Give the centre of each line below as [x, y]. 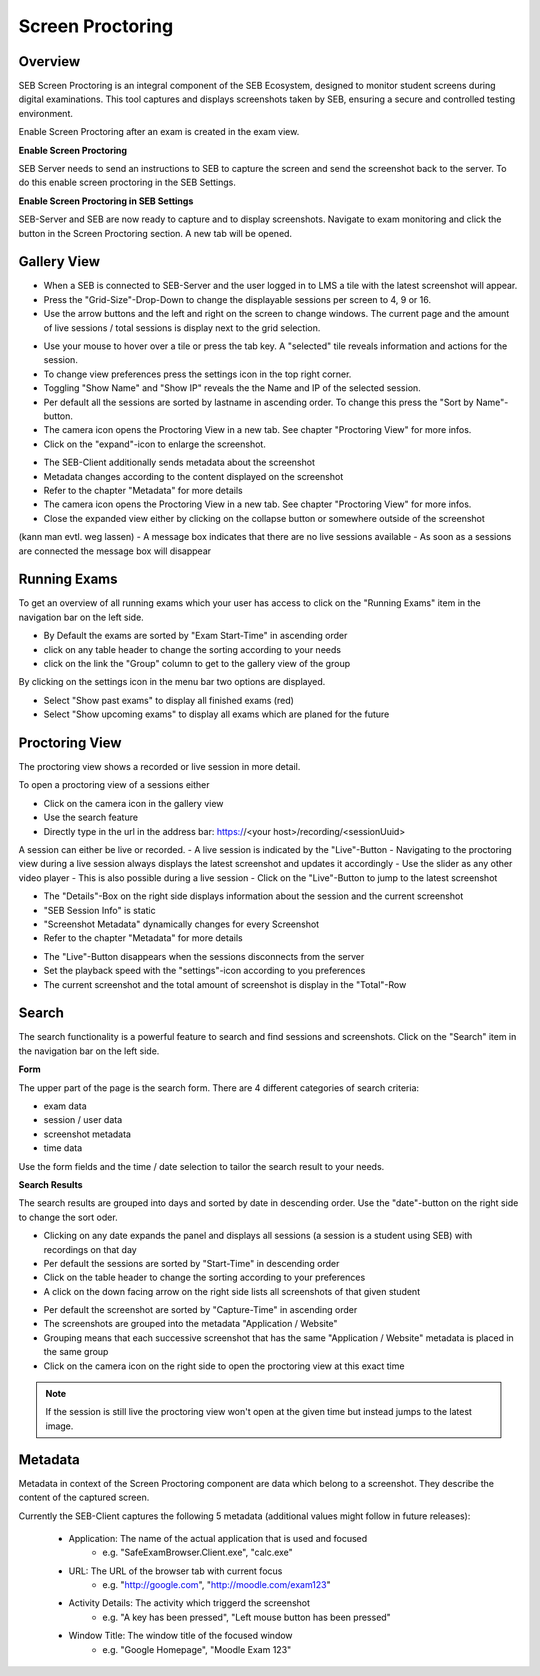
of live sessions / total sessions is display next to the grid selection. [182, 327]
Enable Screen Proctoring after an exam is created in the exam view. [159, 132]
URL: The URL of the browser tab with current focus [175, 1571]
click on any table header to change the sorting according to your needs [192, 649]
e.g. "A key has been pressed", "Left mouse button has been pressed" [247, 1617]
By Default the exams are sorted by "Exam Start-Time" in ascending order [195, 636]
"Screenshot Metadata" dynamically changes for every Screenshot [181, 924]
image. [59, 1426]
